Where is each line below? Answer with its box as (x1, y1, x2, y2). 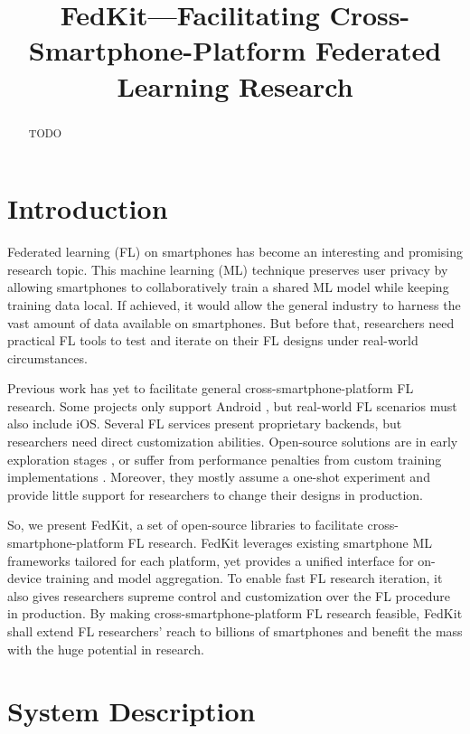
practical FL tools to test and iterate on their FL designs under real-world (7, 331, 418, 350)
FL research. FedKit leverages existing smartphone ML (127, 533, 433, 552)
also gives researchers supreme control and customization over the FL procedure (7, 586, 450, 605)
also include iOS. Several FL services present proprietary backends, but (7, 414, 402, 433)
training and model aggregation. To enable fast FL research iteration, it (45, 569, 443, 588)
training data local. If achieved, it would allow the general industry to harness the (7, 295, 461, 314)
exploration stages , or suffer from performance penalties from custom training (7, 449, 442, 468)
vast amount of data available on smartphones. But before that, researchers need (7, 313, 455, 332)
